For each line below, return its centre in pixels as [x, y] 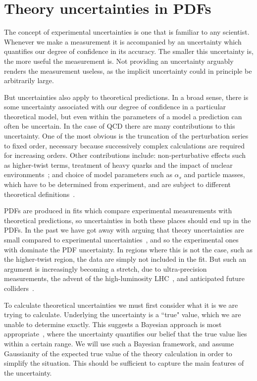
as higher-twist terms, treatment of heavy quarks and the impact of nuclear [118, 165]
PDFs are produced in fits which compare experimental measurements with [118, 211]
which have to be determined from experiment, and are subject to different [117, 184]
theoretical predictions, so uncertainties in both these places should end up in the [128, 220]
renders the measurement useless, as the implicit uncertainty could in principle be [128, 71]
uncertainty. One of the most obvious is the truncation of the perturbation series [126, 136]
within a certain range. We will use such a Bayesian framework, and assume [119, 343]
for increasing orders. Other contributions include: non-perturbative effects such [125, 155]
